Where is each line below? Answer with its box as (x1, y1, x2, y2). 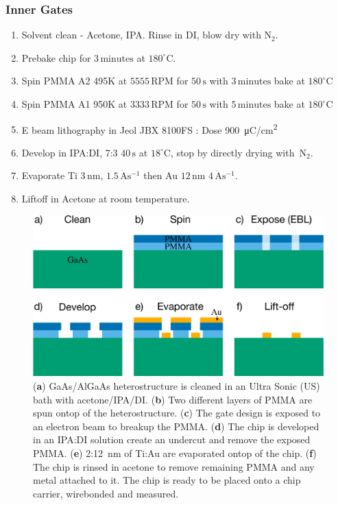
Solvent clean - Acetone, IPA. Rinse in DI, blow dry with (21, 27, 261, 42)
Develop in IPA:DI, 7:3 (21, 145, 118, 159)
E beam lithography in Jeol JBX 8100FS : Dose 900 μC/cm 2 (21, 120, 278, 137)
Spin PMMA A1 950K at (21, 97, 128, 110)
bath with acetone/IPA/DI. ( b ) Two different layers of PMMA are (33, 392, 313, 406)
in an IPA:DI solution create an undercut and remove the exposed (33, 432, 311, 447)
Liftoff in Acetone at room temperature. (21, 191, 190, 206)
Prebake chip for (21, 50, 91, 64)
